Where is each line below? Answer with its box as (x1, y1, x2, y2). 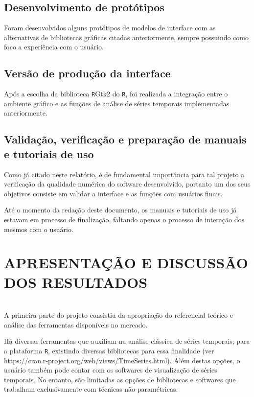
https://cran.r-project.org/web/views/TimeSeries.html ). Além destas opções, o (4, 355, 240, 365)
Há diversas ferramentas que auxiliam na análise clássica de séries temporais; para (4, 336, 250, 346)
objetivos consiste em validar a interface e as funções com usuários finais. (4, 188, 223, 198)
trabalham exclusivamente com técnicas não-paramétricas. (4, 384, 178, 394)
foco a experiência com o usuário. (4, 42, 104, 52)
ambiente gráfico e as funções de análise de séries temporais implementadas (4, 98, 230, 108)
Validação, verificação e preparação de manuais (4, 132, 247, 147)
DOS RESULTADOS (4, 272, 148, 292)
